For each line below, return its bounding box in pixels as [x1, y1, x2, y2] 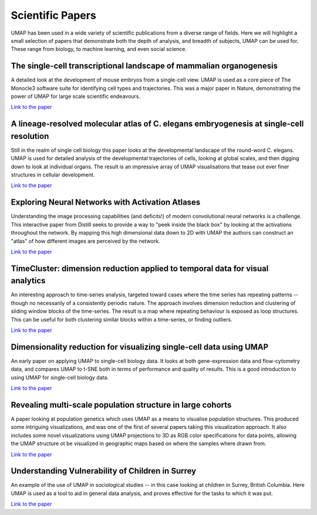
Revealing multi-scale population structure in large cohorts [11, 399, 232, 410]
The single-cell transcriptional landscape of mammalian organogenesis [11, 61, 278, 71]
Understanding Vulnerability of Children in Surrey [11, 466, 197, 476]
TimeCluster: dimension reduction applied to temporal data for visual [11, 263, 269, 273]
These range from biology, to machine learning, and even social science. [11, 46, 187, 53]
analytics [11, 276, 46, 286]
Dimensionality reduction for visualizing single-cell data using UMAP [11, 342, 269, 352]
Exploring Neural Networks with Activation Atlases [11, 197, 201, 208]
